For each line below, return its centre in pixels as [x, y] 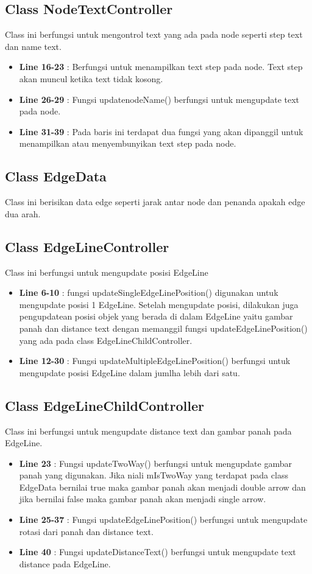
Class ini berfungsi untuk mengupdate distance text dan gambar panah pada [148, 431]
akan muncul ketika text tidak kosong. [91, 78]
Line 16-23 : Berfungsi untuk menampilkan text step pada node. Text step [161, 67]
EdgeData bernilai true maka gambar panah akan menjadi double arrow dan [162, 487]
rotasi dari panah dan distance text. [86, 531]
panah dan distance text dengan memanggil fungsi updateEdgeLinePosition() [163, 328]
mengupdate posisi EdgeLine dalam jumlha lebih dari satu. [129, 372]
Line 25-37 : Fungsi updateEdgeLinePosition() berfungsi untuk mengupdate [163, 520]
